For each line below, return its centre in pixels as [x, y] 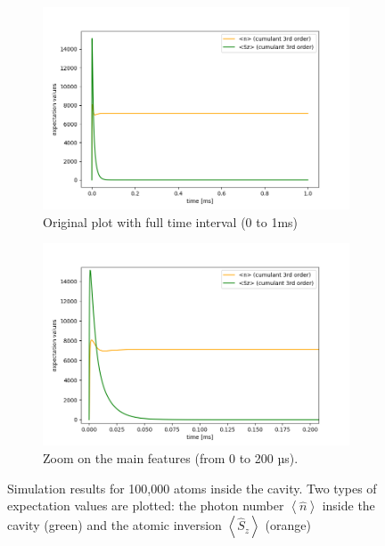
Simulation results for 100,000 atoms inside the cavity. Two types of [192, 488]
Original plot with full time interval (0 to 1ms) [171, 221]
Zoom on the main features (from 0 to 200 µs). [171, 458]
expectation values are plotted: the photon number [146, 505]
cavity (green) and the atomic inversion [115, 525]
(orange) [288, 525]
